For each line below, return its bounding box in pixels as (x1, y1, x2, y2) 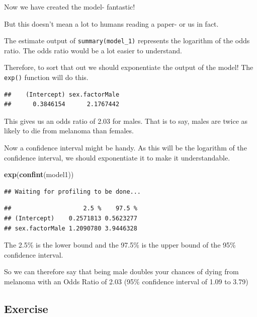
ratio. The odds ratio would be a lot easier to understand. (4, 45, 182, 55)
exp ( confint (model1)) (4, 169, 74, 180)
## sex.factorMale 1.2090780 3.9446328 (4, 224, 137, 232)
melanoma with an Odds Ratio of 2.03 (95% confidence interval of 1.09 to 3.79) (4, 276, 248, 286)
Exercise (4, 300, 48, 316)
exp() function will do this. (4, 72, 89, 83)
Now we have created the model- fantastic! (4, 2, 135, 12)
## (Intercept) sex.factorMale (4, 91, 120, 98)
